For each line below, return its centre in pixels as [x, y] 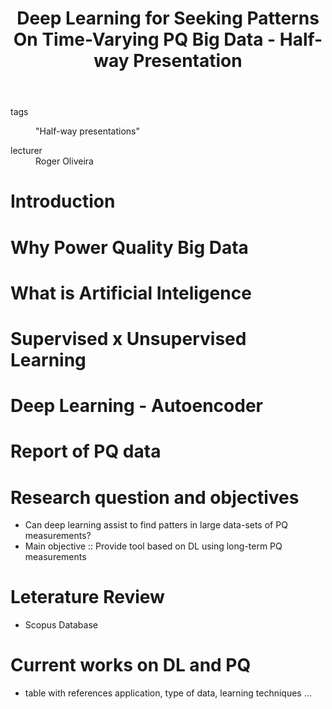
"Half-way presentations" [87, 131]
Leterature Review [87, 597]
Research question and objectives [155, 497]
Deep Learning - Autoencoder [136, 406]
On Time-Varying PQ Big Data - [145, 39]
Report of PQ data [86, 451]
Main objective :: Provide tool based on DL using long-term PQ [153, 546]
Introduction [63, 201]
